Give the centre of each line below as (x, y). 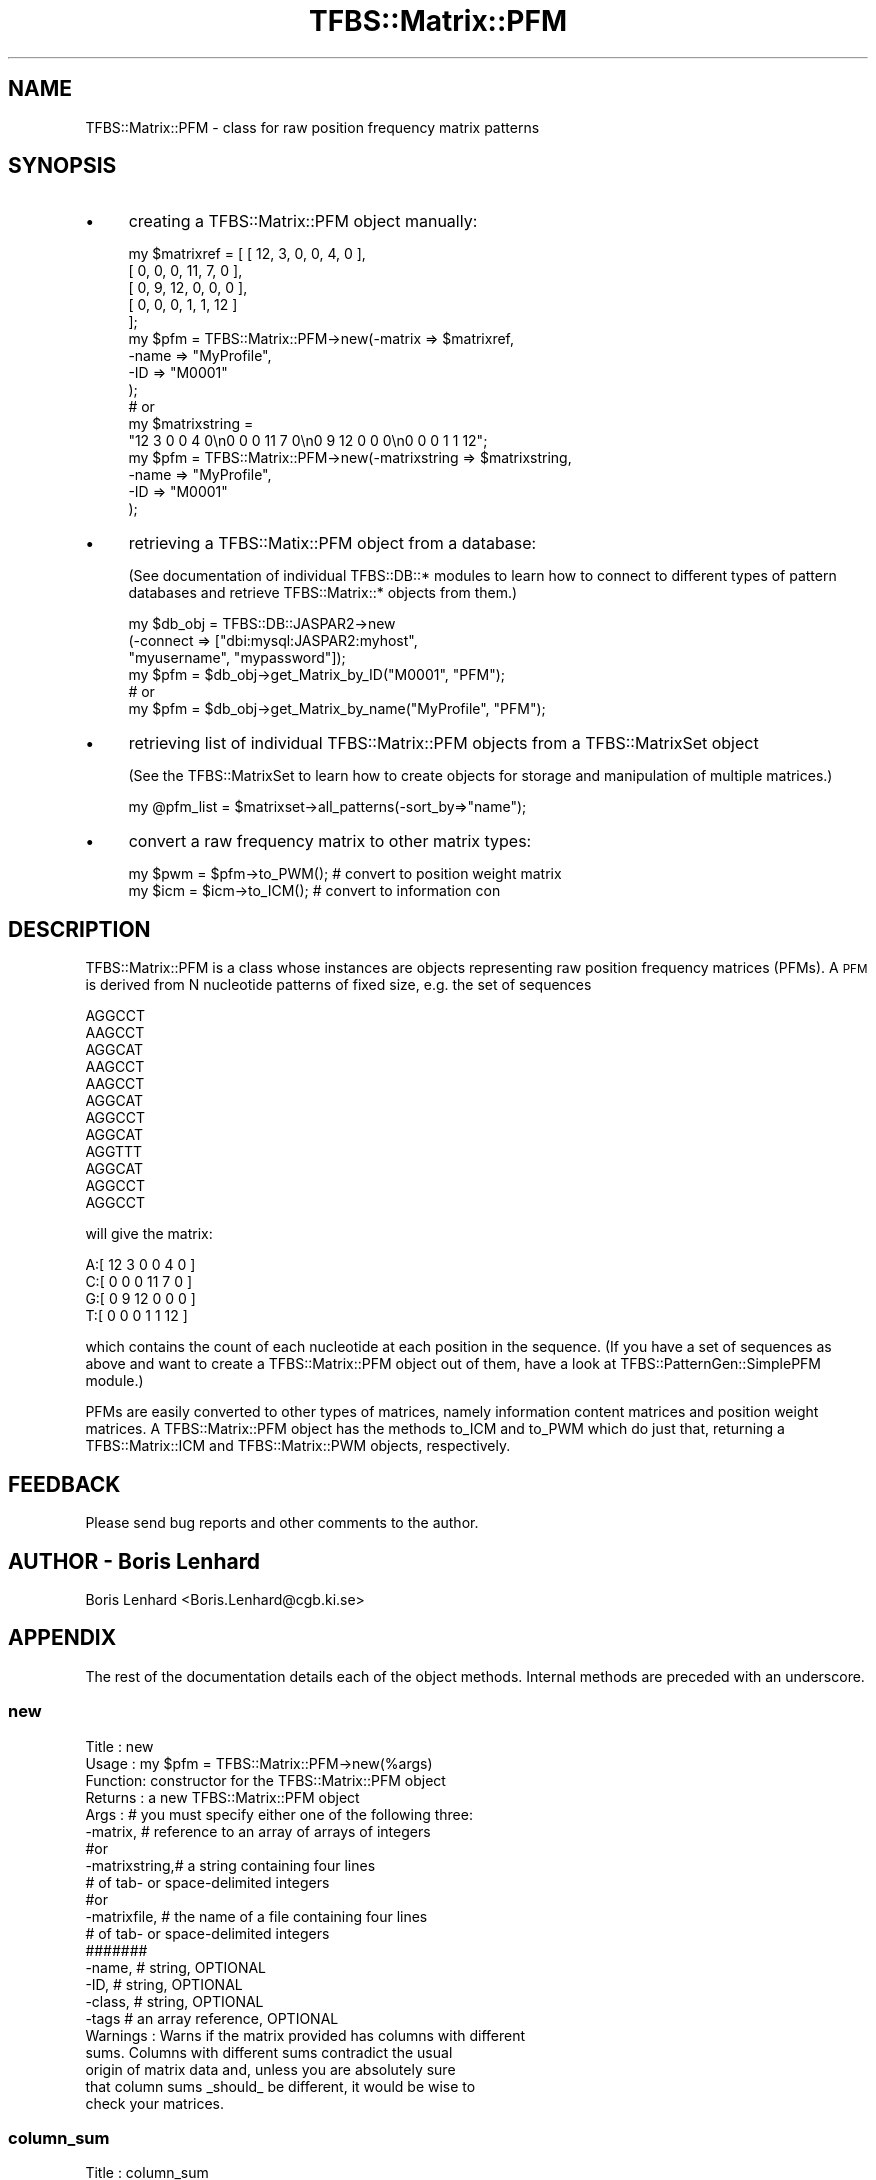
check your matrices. (155, 2103)
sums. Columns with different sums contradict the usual (269, 2052)
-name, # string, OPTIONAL (176, 1967)
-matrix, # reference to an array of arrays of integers (258, 1831)
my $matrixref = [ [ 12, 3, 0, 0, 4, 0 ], (247, 254)
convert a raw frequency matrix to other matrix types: (330, 841)
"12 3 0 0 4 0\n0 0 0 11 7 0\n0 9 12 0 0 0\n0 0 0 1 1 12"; (308, 441)
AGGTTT (114, 1152)
